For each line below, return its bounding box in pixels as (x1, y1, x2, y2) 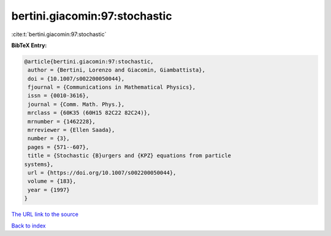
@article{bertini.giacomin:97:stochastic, (24, 58, 154, 65)
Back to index (11, 222, 46, 229)
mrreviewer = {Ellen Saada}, (28, 127, 115, 134)
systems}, (24, 161, 54, 168)
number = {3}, (28, 135, 70, 142)
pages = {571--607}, (28, 144, 89, 150)
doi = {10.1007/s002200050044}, (28, 75, 125, 82)
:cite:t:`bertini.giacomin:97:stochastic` (11, 31, 107, 38)
